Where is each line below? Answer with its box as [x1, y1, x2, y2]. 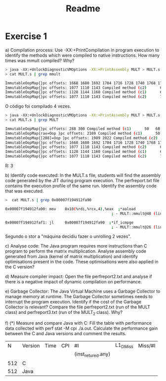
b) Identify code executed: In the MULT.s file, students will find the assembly [5, 172, 161, 178]
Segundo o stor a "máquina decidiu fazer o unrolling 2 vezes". [5, 233, 131, 239]
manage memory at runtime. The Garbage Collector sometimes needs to [5, 294, 153, 300]
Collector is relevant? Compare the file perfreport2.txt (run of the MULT [5, 304, 151, 310]
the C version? [5, 264, 35, 270]
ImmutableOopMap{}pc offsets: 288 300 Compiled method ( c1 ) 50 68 [5, 126, 161, 131]
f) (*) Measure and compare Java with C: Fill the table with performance [5, 320, 152, 326]
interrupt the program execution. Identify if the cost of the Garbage [5, 299, 142, 305]
